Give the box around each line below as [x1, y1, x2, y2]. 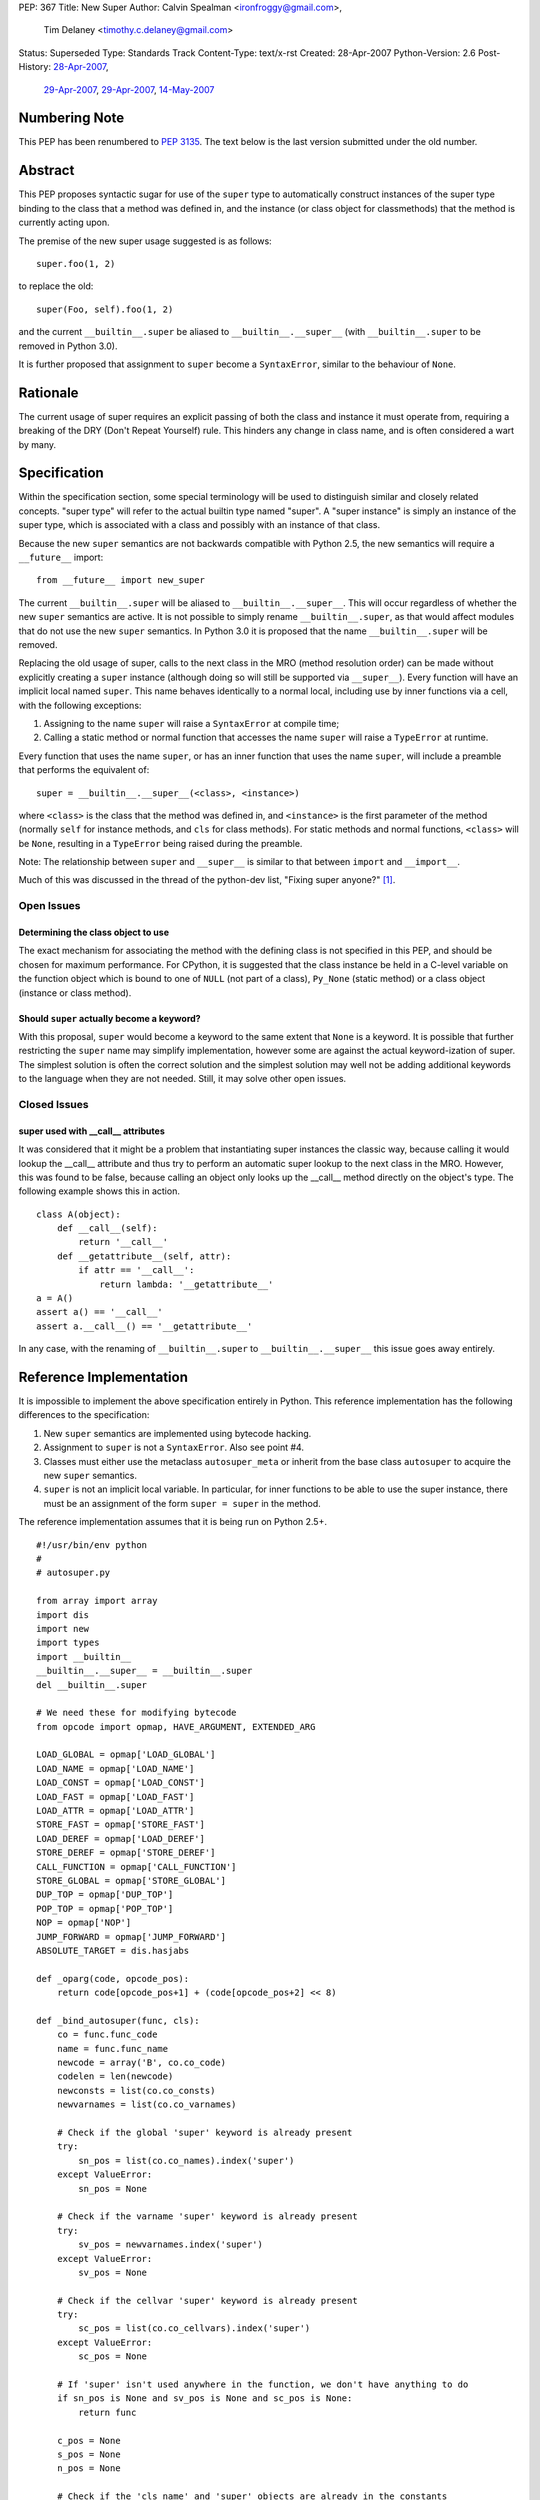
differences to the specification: [18, 1409, 150, 1421]
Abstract [18, 162, 75, 179]
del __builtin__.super [36, 1679, 148, 1690]
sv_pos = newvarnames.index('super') [78, 2239, 264, 2250]
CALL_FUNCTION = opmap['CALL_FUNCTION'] [36, 1861, 237, 1872]
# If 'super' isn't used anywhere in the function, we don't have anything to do [56, 2379, 469, 2390]
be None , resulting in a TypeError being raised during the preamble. [18, 837, 303, 849]
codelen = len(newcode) [56, 2071, 174, 2082]
